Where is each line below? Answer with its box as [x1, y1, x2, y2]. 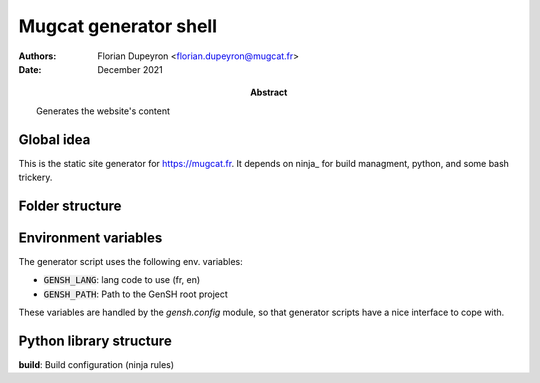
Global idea [18, 131, 91, 148]
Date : [18, 63, 42, 75]
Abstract [250, 86, 288, 99]
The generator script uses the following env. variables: [18, 255, 244, 267]
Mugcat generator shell [18, 15, 218, 37]
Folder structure [18, 197, 122, 214]
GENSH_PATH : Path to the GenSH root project [43, 288, 229, 300]
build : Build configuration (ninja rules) [18, 359, 175, 371]
